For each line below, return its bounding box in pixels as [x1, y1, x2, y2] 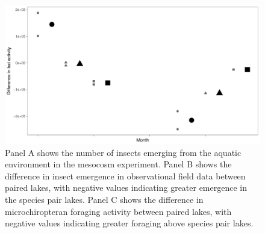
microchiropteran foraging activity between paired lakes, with [5, 205, 232, 217]
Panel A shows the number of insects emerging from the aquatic [5, 146, 242, 158]
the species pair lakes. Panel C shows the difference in [5, 193, 204, 206]
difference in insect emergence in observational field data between [5, 169, 246, 182]
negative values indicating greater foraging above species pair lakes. [5, 217, 254, 229]
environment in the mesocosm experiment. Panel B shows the [5, 158, 232, 170]
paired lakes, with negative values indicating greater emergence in [5, 181, 248, 194]
